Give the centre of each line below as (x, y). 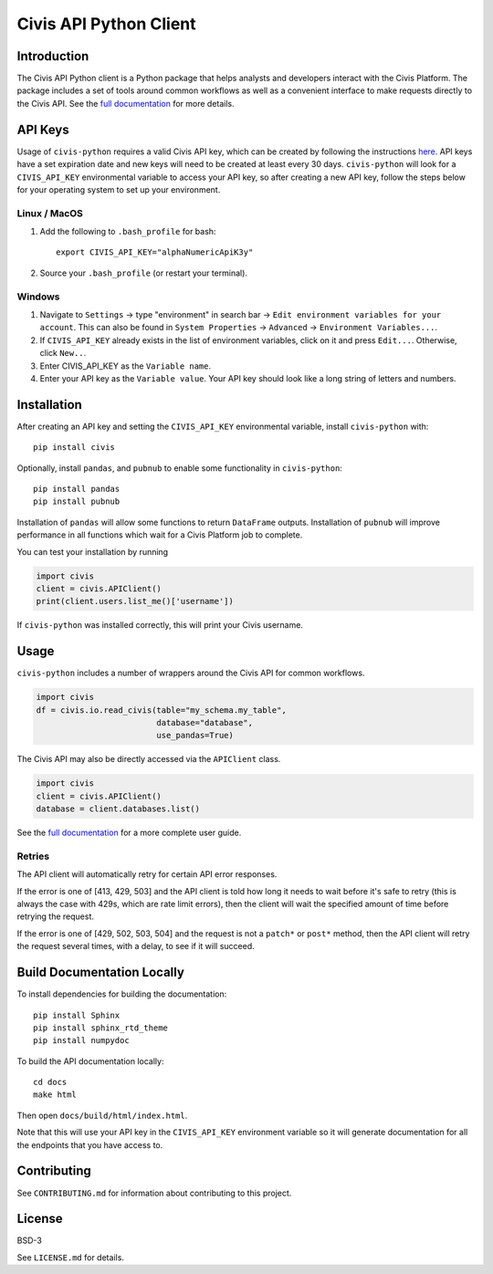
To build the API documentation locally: (90, 1061)
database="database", (205, 722)
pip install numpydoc (81, 1041)
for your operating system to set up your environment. (119, 189)
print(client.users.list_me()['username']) (135, 601)
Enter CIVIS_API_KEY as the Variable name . (126, 366)
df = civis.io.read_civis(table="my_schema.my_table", (161, 710)
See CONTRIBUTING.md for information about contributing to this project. (154, 1193)
